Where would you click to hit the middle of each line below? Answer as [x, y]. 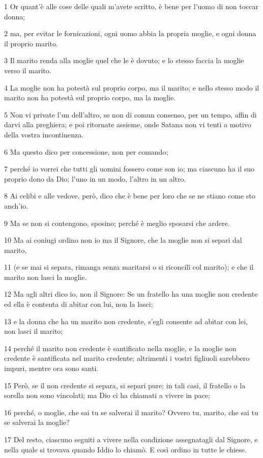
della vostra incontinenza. [44, 134]
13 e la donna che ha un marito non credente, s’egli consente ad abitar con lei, [126, 321]
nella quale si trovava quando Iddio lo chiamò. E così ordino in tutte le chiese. [125, 449]
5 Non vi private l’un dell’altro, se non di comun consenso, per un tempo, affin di [130, 114]
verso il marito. [28, 70]
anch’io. [16, 205]
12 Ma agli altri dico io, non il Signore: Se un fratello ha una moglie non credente [131, 294]
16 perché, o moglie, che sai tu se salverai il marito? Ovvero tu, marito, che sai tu [131, 412]
